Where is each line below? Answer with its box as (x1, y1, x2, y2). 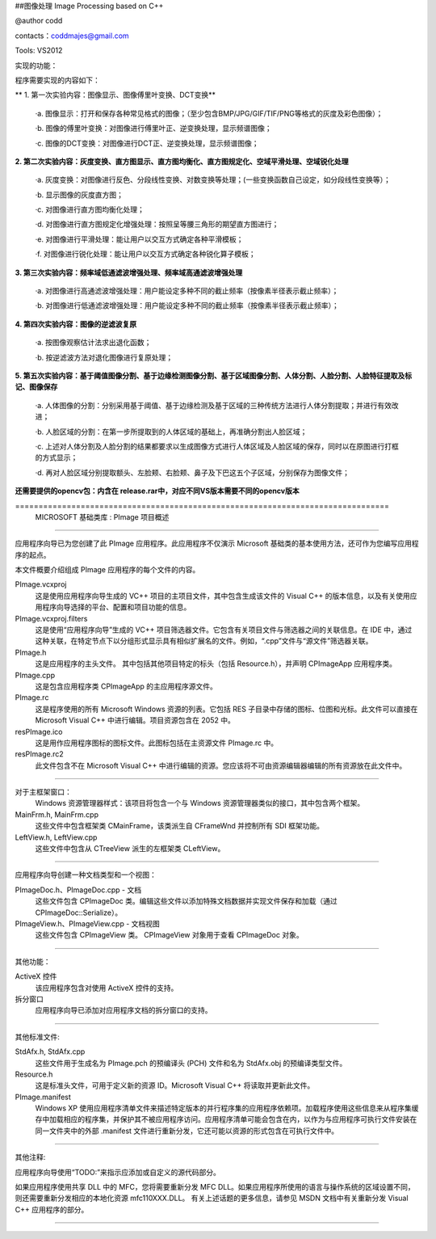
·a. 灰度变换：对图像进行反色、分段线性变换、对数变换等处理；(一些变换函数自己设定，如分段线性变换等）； (35, 175, 391, 185)
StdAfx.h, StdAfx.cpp (15, 1047, 86, 1056)
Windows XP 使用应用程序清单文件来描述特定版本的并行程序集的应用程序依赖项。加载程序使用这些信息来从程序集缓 (35, 1103, 419, 1113)
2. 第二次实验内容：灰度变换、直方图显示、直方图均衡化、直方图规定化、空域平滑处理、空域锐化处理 (15, 156, 349, 166)
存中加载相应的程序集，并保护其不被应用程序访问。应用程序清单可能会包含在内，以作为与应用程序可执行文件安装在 (35, 1115, 417, 1124)
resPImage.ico (15, 727, 63, 736)
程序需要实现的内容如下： (15, 75, 100, 85)
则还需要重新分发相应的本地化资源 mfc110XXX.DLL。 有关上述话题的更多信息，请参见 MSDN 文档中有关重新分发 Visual (15, 1193, 409, 1203)
